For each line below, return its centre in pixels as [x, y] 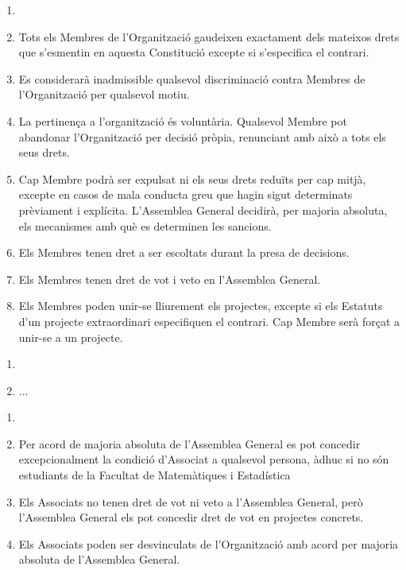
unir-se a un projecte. [71, 337]
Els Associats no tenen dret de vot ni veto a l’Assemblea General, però [191, 501]
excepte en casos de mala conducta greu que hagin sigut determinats [186, 194]
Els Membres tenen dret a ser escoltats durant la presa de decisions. [184, 252]
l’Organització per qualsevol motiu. [104, 94]
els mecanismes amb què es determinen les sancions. [145, 225]
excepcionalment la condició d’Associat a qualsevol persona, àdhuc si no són [204, 459]
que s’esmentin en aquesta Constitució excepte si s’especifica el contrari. [194, 52]
